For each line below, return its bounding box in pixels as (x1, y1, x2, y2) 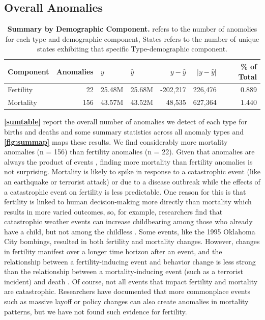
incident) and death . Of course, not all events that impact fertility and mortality (4, 276, 258, 286)
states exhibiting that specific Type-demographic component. (37, 43, 227, 54)
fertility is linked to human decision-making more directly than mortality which (4, 196, 252, 207)
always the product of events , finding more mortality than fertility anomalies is (4, 156, 253, 167)
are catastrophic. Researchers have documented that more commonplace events (4, 286, 251, 297)
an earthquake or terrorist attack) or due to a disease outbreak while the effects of (4, 176, 260, 186)
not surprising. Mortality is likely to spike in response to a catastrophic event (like (4, 166, 260, 177)
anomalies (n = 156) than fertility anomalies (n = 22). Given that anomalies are (4, 146, 255, 157)
